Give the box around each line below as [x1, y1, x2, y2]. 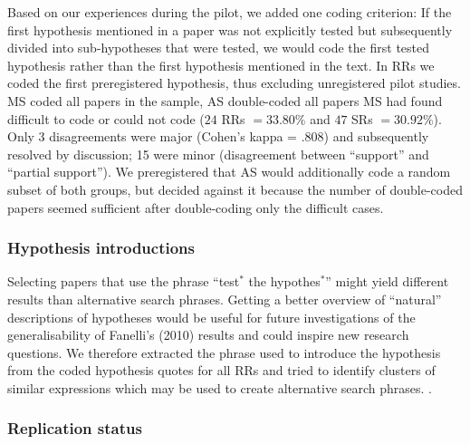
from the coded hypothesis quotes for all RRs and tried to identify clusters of [7, 361, 436, 380]
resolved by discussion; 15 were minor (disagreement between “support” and [7, 144, 429, 163]
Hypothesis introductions [7, 236, 195, 259]
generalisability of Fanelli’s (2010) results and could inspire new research [7, 325, 409, 344]
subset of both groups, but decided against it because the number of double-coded [7, 179, 463, 198]
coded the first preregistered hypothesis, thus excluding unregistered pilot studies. [7, 73, 461, 92]
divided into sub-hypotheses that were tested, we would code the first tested [7, 38, 430, 57]
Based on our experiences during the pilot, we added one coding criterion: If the [7, 3, 452, 21]
